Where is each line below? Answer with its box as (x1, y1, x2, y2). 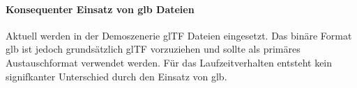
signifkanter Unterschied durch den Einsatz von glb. (6, 69, 227, 83)
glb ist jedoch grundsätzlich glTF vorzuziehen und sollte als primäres (6, 42, 301, 56)
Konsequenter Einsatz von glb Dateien (6, 1, 195, 16)
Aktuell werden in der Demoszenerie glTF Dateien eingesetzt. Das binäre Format (6, 28, 352, 42)
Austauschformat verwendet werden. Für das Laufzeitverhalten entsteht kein (6, 55, 333, 69)
